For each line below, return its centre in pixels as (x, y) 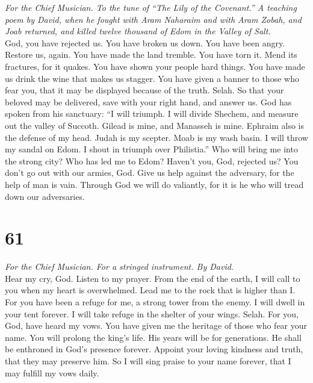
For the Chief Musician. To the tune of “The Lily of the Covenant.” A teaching (151, 7)
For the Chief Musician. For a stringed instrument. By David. (119, 266)
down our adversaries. (45, 196)
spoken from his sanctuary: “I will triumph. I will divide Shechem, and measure (152, 114)
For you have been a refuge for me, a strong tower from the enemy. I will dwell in (155, 302)
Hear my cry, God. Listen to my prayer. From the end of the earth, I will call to (153, 278)
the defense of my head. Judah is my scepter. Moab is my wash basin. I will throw (156, 137)
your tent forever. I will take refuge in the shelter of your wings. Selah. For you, (152, 313)
